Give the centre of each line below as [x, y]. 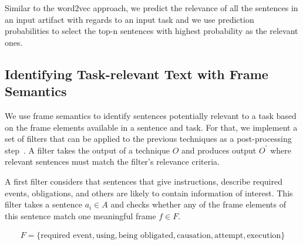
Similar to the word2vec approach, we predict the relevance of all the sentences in [151, 8]
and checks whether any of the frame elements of [198, 204]
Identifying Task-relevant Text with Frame [137, 74]
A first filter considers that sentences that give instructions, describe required [144, 181]
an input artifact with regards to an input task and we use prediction [129, 19]
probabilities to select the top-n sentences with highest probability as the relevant [151, 31]
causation [194, 236]
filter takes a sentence [43, 204]
